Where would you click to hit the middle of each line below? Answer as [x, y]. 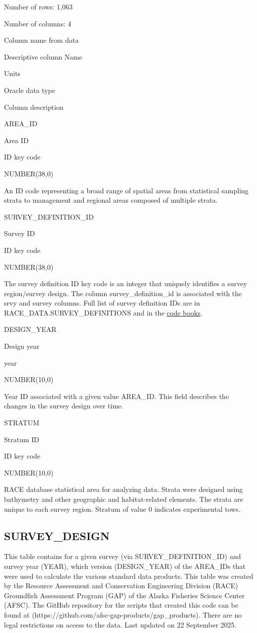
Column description [34, 107]
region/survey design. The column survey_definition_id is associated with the [123, 293]
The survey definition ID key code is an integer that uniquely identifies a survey [126, 283]
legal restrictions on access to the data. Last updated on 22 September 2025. [120, 624]
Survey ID [20, 233]
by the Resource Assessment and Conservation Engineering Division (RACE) [121, 586]
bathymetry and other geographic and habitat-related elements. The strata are [124, 499]
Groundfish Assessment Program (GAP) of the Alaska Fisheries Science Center [125, 595]
